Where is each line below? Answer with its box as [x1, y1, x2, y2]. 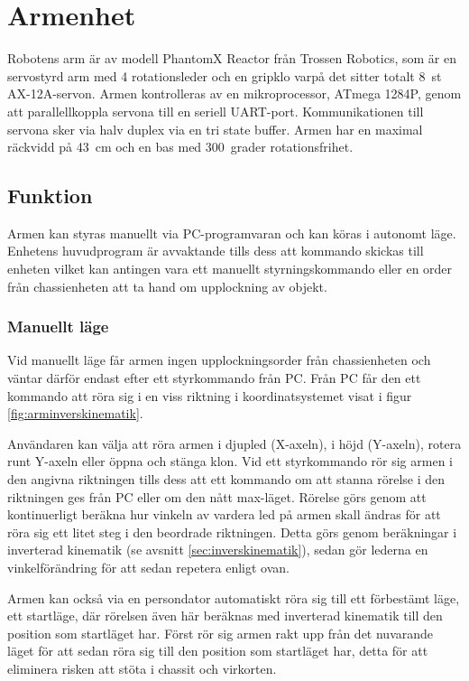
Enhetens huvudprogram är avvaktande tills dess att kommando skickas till [7, 241, 424, 260]
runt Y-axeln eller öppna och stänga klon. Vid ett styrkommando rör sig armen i [7, 452, 453, 471]
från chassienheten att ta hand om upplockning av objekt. [7, 276, 327, 295]
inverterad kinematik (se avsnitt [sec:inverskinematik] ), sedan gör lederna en [7, 540, 428, 559]
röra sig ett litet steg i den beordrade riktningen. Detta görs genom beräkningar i [7, 522, 457, 541]
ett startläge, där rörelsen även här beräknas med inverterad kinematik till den [7, 606, 443, 625]
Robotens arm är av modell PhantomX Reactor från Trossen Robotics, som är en [7, 49, 456, 68]
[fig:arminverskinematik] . [7, 404, 143, 423]
